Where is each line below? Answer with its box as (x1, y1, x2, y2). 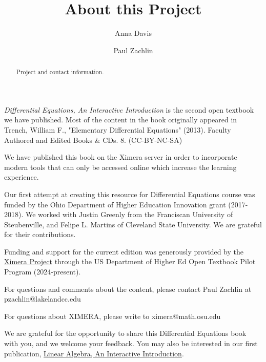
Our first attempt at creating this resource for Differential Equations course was (4, 188, 255, 199)
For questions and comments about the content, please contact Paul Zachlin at (4, 283, 252, 294)
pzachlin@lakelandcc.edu (4, 293, 81, 304)
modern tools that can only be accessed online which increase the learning (4, 161, 237, 172)
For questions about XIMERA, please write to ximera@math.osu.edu (4, 310, 221, 321)
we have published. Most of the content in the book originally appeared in (4, 114, 237, 125)
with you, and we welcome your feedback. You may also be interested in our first (4, 338, 258, 349)
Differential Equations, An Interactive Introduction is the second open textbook (4, 104, 254, 115)
